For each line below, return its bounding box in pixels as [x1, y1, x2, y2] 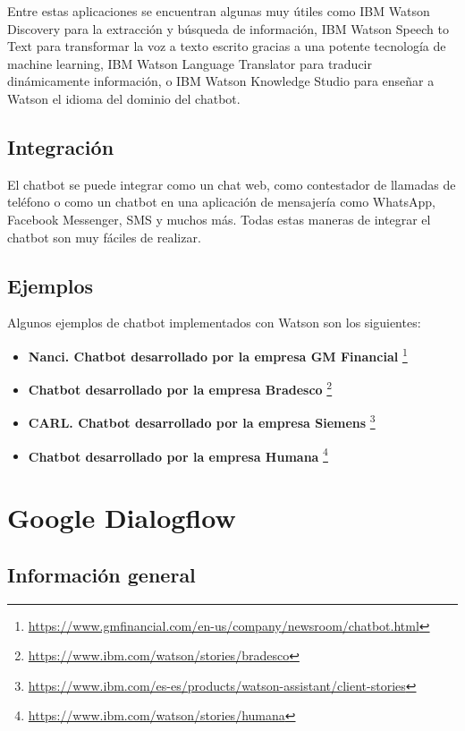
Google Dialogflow [7, 499, 236, 536]
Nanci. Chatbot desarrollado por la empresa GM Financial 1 [28, 344, 408, 365]
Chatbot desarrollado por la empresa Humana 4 [28, 444, 328, 465]
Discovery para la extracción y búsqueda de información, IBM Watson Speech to [7, 19, 449, 38]
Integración [7, 132, 114, 160]
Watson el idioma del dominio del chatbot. [7, 89, 241, 107]
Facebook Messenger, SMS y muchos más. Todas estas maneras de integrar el [7, 209, 431, 228]
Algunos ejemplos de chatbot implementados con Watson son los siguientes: [7, 313, 421, 332]
